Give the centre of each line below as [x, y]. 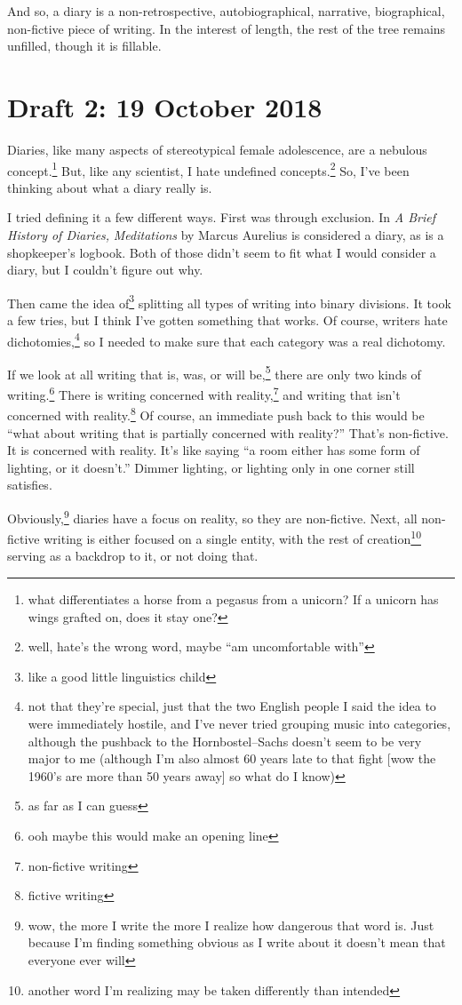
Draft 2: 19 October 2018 [165, 106]
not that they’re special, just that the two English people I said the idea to [232, 706]
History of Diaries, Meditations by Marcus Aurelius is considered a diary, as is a [226, 234]
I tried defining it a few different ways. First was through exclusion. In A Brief [222, 217]
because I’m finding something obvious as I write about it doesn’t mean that [237, 942]
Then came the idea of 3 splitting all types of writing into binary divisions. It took [229, 301]
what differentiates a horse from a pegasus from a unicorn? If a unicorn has [233, 599]
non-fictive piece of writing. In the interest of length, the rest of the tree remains [227, 28]
